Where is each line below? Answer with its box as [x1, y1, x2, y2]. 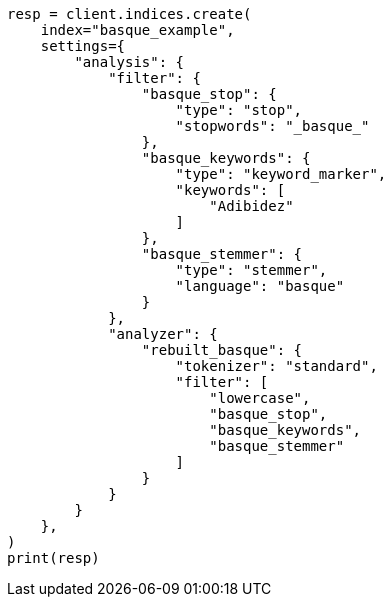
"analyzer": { [108, 326, 218, 342]
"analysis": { [74, 54, 185, 70]
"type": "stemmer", [175, 262, 328, 278]
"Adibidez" [209, 198, 294, 214]
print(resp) [7, 550, 100, 566]
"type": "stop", [175, 102, 303, 118]
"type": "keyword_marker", [175, 166, 387, 182]
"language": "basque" [175, 278, 345, 294]
